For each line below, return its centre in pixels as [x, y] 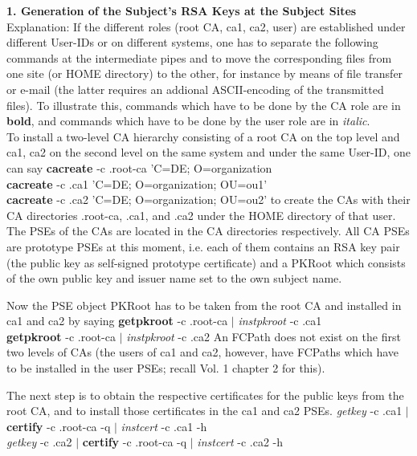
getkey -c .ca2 [39, 442]
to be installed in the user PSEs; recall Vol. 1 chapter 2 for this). [166, 368]
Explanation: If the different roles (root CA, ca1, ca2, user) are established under [206, 26]
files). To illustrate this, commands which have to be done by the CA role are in [204, 105]
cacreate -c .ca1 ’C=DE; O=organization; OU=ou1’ [137, 183]
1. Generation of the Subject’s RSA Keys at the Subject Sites [182, 10]
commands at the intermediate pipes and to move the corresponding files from [199, 57]
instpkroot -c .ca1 [280, 321]
